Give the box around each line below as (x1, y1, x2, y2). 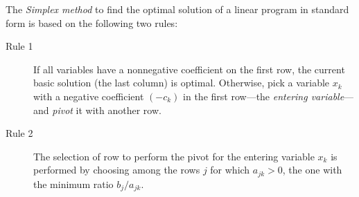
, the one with (282, 162, 342, 177)
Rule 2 (6, 126, 33, 140)
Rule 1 (6, 39, 33, 53)
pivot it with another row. (52, 102, 161, 117)
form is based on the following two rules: (6, 15, 178, 30)
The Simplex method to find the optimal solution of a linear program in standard (6, 2, 349, 16)
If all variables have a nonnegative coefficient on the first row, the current (33, 62, 345, 76)
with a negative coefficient (33, 88, 144, 103)
